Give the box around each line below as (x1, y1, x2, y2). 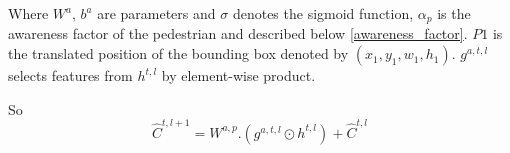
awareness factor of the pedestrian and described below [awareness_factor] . (8, 23, 468, 44)
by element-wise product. (161, 65, 316, 86)
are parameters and (97, 3, 216, 23)
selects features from (8, 65, 133, 86)
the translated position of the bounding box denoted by (8, 43, 349, 64)
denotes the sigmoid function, (232, 3, 414, 23)
